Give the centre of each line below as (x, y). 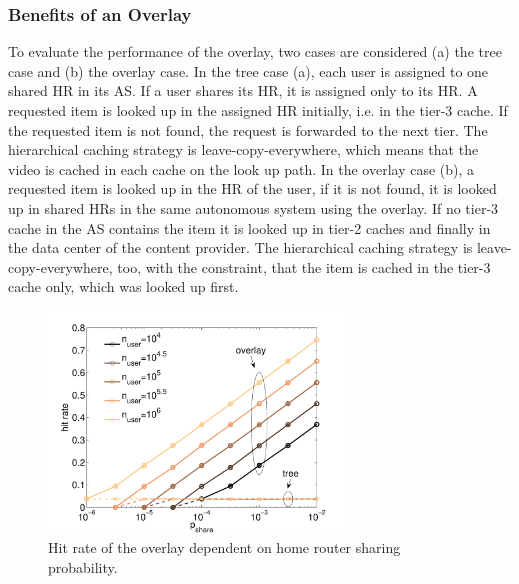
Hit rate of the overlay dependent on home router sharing (224, 547)
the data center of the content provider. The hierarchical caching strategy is (240, 247)
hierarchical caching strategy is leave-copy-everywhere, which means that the (243, 149)
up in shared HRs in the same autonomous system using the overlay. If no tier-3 (253, 207)
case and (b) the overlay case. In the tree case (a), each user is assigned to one (248, 70)
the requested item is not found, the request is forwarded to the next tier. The (248, 129)
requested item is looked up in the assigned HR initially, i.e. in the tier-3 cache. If (258, 110)
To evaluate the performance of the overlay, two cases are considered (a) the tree (255, 51)
